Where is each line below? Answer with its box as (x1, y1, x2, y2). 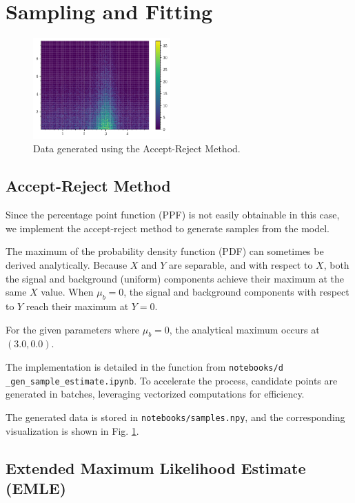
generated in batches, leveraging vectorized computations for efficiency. (6, 387, 305, 401)
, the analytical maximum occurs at (169, 322, 320, 336)
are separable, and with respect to (169, 258, 313, 272)
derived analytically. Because (6, 258, 128, 272)
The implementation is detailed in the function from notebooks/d (6, 360, 283, 374)
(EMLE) (6, 477, 66, 498)
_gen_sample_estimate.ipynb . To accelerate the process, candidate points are (6, 373, 338, 387)
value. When (41, 285, 94, 299)
